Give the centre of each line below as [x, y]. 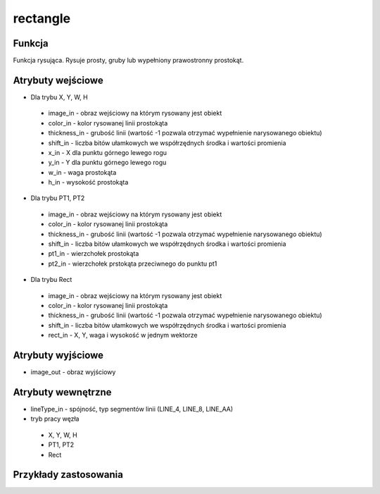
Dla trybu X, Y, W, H [59, 97]
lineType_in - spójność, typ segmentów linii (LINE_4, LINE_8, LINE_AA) [132, 409]
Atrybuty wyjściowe [58, 355]
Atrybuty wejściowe [58, 80]
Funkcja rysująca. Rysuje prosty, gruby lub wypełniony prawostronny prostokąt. [128, 61]
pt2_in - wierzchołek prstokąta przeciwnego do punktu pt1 [133, 264]
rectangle [42, 18]
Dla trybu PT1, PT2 [58, 198]
